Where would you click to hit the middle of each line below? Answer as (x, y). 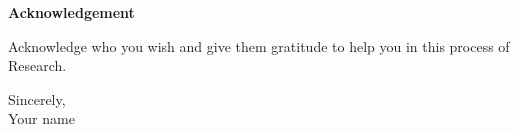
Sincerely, (37, 98)
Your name (41, 118)
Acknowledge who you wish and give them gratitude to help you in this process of (259, 45)
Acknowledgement (71, 12)
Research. (37, 65)
